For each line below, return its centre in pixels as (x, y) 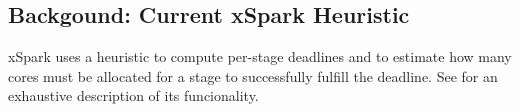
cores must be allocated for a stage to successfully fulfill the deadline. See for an (253, 75)
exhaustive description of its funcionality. (133, 95)
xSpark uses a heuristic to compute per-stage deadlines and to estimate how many (260, 56)
